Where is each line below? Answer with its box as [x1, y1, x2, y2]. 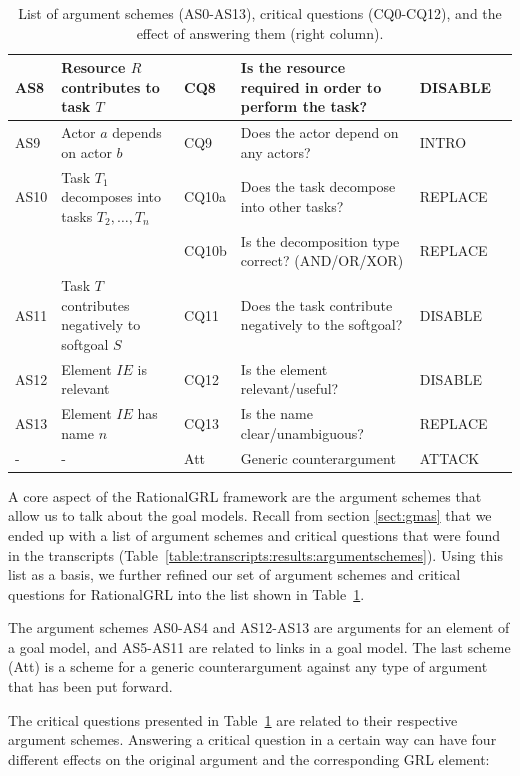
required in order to [240, 76, 382, 97]
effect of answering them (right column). [136, 22, 384, 43]
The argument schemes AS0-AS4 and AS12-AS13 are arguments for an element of [8, 617, 510, 638]
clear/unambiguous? [240, 422, 364, 443]
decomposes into [61, 186, 161, 207]
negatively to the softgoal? [240, 314, 403, 335]
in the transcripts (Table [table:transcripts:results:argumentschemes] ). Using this [8, 544, 503, 565]
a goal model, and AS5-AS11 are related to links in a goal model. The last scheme [8, 636, 511, 657]
